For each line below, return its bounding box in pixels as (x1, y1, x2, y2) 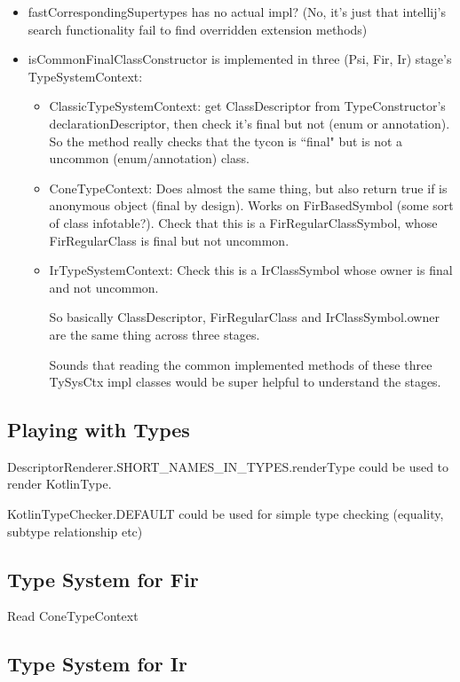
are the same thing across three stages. (49, 325, 260, 343)
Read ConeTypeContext (7, 607, 139, 625)
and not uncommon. (49, 278, 159, 296)
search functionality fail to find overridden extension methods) (28, 20, 368, 38)
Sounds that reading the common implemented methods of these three (49, 355, 432, 373)
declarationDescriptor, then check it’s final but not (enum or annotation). (49, 114, 450, 132)
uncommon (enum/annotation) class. (49, 149, 250, 168)
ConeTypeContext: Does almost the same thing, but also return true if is (49, 178, 448, 197)
